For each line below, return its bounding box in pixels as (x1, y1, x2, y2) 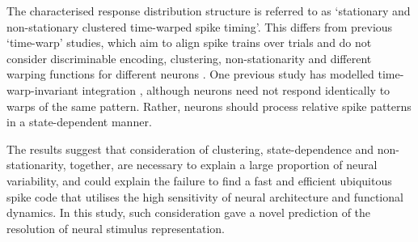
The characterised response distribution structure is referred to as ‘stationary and (6, 2, 411, 19)
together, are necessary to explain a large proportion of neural (70, 156, 378, 173)
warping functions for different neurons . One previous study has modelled (6, 66, 374, 83)
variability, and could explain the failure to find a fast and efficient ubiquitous (6, 172, 392, 189)
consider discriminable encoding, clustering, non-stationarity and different (6, 49, 372, 66)
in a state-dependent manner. (6, 113, 152, 130)
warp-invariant (6, 81, 78, 98)
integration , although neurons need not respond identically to (82, 81, 391, 98)
